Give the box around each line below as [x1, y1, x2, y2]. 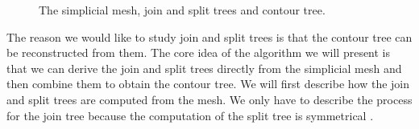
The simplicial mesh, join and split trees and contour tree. [39, 2, 326, 18]
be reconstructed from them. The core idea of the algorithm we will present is [6, 44, 391, 61]
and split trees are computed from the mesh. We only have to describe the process [6, 91, 413, 107]
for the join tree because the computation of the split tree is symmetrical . [6, 107, 374, 123]
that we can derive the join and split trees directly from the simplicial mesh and [6, 59, 402, 76]
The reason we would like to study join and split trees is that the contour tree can [6, 28, 413, 45]
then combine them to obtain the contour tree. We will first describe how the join [6, 75, 410, 92]
